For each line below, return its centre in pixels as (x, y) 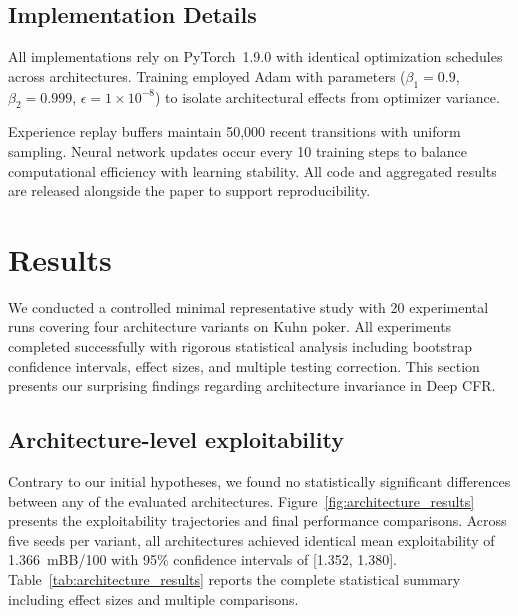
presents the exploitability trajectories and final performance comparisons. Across (257, 520)
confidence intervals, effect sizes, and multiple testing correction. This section (244, 365)
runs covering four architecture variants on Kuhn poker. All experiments (230, 326)
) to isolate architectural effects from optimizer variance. (327, 96)
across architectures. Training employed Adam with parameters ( (207, 75)
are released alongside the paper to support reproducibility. (189, 190)
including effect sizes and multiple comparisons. (153, 598)
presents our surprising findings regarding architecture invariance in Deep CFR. (252, 385)
